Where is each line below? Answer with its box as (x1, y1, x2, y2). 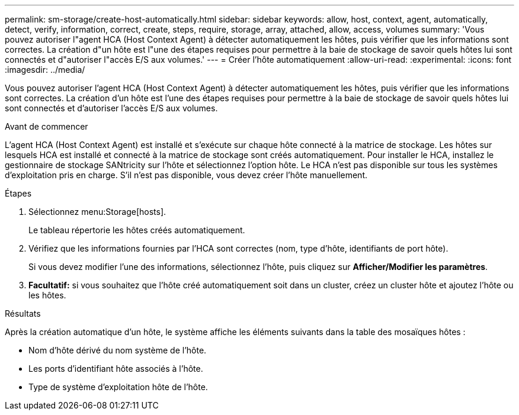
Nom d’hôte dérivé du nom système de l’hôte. (28, 345, 207, 355)
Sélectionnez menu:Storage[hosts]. (28, 207, 166, 217)
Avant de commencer (5, 121, 88, 131)
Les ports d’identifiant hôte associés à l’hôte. (28, 363, 203, 374)
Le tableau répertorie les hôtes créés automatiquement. (28, 225, 245, 235)
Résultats (5, 308, 41, 319)
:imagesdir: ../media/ (5, 65, 85, 75)
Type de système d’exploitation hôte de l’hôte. (28, 382, 208, 392)
